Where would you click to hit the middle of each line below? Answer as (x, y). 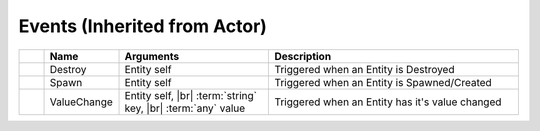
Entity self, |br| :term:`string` (190, 95)
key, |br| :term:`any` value (185, 108)
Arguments (152, 56)
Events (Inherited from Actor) (142, 26)
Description (303, 56)
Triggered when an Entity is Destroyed (364, 69)
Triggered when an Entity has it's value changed (388, 102)
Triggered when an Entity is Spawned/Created (383, 82)
